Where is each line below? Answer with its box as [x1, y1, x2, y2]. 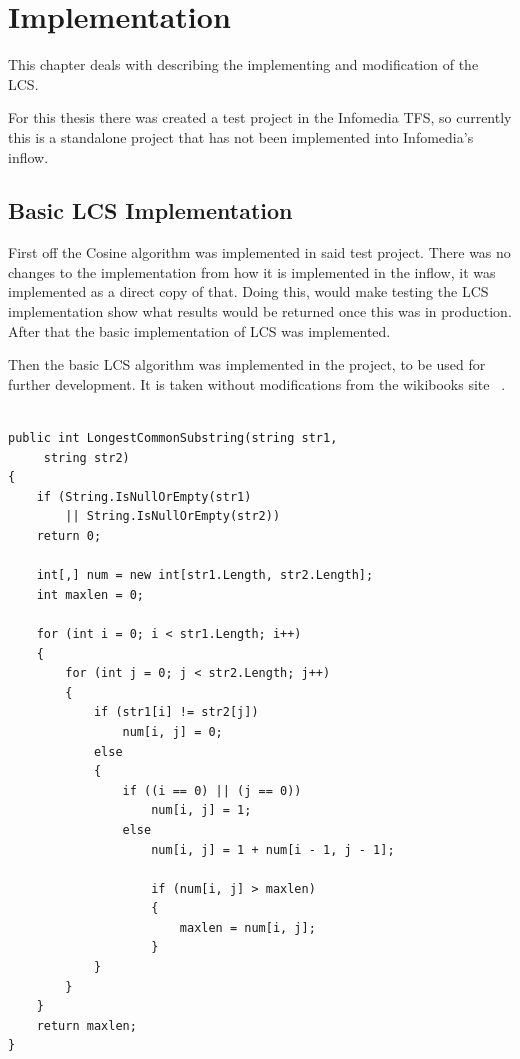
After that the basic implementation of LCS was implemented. [8, 320, 391, 341]
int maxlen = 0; [36, 587, 145, 602]
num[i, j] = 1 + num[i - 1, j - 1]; [151, 842, 395, 857]
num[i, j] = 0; [122, 724, 223, 739]
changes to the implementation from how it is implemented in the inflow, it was [8, 261, 496, 282]
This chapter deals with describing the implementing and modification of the [8, 54, 479, 75]
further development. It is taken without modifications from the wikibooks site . [8, 373, 506, 394]
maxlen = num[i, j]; [179, 920, 316, 935]
